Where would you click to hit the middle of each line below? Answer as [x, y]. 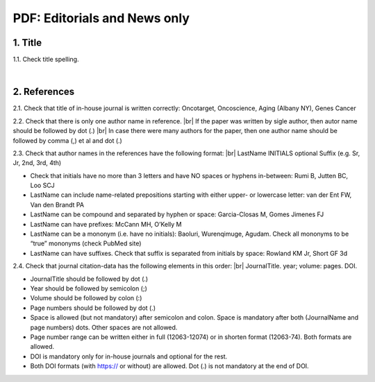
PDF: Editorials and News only [101, 18]
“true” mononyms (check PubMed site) [86, 243]
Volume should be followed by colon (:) [86, 298]
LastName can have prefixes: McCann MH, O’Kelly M [106, 224]
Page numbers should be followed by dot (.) [93, 308]
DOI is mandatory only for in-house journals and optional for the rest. [129, 356]
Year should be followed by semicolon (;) [89, 288]
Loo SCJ [42, 185]
